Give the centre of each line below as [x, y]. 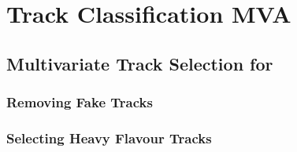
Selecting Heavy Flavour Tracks [109, 138]
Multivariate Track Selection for [140, 63]
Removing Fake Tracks [80, 102]
